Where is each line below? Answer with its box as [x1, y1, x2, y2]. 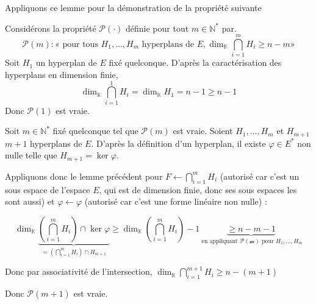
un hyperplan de [35, 56, 97, 69]
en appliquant [201, 238, 238, 244]
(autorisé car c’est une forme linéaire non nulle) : [84, 195, 267, 208]
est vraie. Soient [173, 124, 233, 137]
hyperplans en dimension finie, [5, 68, 118, 80]
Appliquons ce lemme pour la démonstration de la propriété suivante [5, 1, 262, 13]
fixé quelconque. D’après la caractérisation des [109, 56, 282, 69]
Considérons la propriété [5, 21, 96, 34]
